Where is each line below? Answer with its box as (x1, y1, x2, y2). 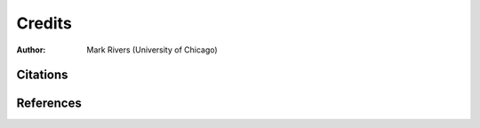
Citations (16, 68, 68, 83)
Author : (16, 44, 46, 55)
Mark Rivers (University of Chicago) (86, 44, 218, 55)
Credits (16, 13, 73, 33)
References (16, 96, 82, 111)
